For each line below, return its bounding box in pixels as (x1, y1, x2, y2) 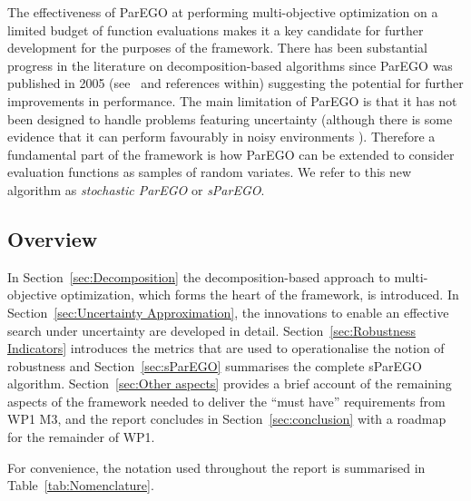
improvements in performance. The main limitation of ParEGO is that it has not (7, 91, 457, 110)
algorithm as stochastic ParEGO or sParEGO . (7, 180, 265, 199)
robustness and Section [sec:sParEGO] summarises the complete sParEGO (7, 356, 422, 375)
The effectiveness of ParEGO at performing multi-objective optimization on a (7, 3, 438, 21)
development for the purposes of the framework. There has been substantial (7, 38, 427, 57)
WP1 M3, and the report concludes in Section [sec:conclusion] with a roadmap (7, 409, 446, 428)
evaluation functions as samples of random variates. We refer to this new (7, 162, 412, 182)
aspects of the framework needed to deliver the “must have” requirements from (7, 391, 446, 410)
